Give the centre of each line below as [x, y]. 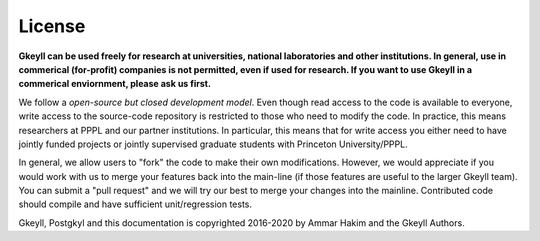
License [52, 26]
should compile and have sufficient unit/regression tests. [135, 204]
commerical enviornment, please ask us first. [115, 84]
